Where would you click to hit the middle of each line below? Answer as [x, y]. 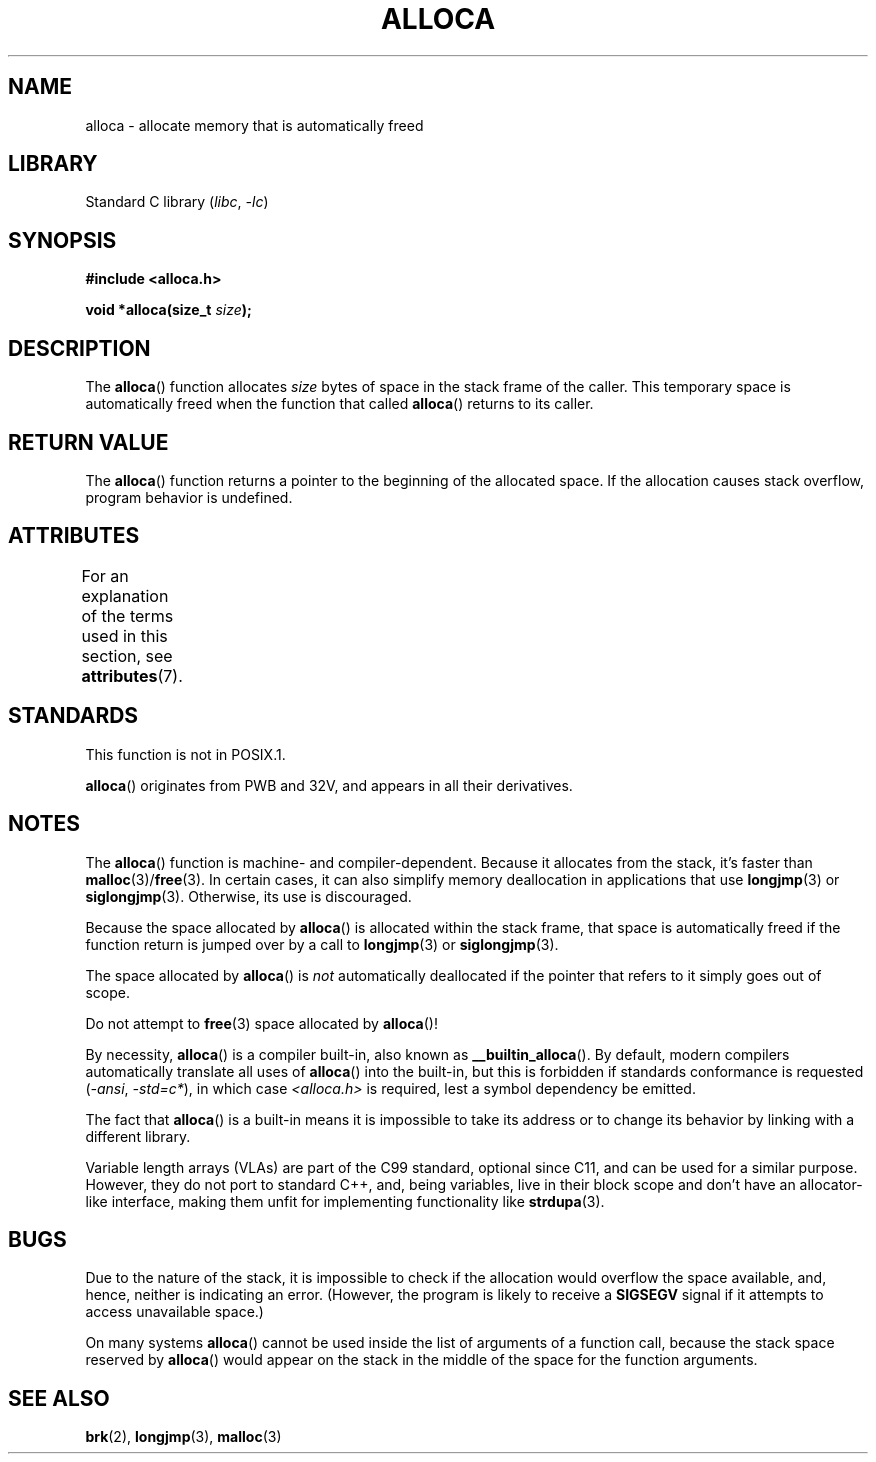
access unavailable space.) [174, 1312]
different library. [138, 1136]
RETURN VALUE [88, 442]
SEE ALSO [59, 1398]
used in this [124, 635]
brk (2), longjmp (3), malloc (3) [183, 1437]
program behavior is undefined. [189, 497]
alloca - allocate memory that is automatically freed [254, 125]
